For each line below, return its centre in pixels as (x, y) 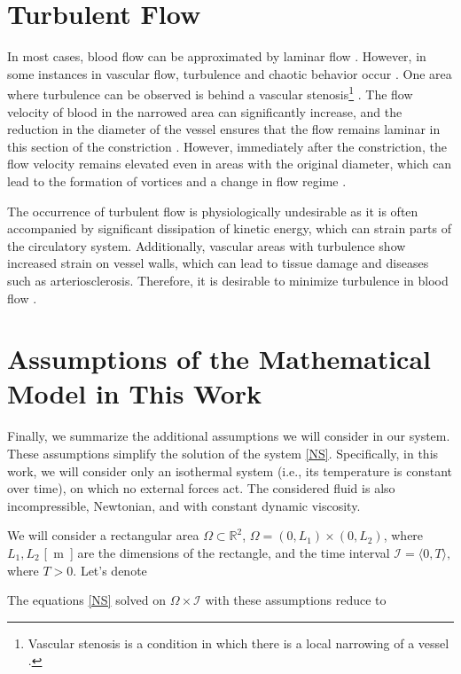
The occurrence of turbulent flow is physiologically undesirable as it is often (213, 211)
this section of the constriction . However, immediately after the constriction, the (227, 146)
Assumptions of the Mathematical (219, 359)
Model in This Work (135, 393)
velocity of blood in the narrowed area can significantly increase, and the (205, 111)
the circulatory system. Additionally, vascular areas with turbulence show (207, 245)
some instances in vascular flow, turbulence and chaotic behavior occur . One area (230, 73)
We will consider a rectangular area (103, 535)
